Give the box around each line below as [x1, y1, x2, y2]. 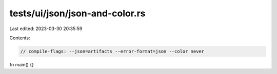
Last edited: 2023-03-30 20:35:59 [9, 26, 83, 32]
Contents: [9, 35, 30, 41]
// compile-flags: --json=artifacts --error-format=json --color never [20, 48, 205, 54]
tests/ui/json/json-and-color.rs [9, 8, 146, 19]
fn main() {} [9, 61, 34, 67]
